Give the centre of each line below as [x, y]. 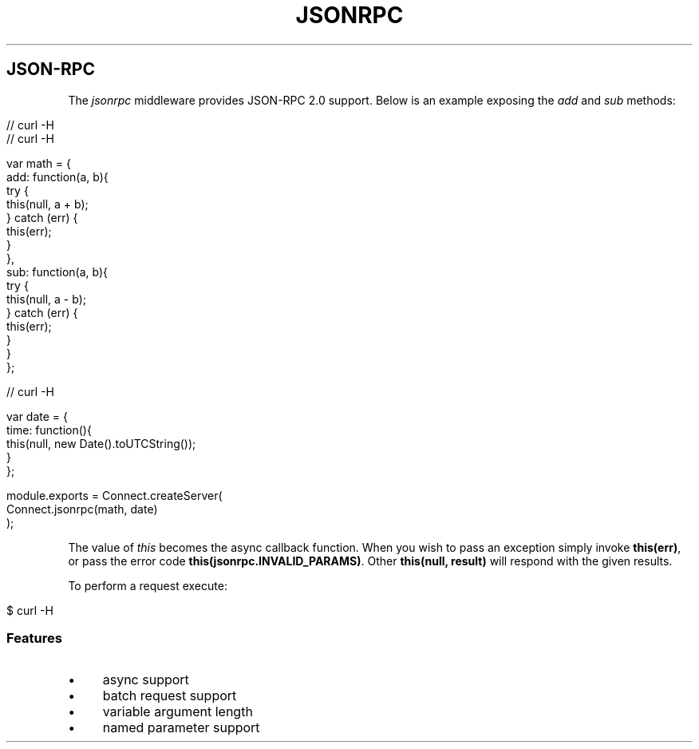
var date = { [38, 416]
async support [146, 680]
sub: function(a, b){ [57, 271]
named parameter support [181, 728]
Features [34, 638]
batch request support [170, 696]
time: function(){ [49, 430]
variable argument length [178, 712]
